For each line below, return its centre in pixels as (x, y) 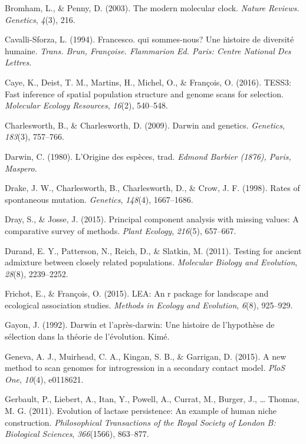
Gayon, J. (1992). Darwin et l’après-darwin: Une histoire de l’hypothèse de (140, 325)
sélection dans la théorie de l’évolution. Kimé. (87, 336)
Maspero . (21, 168)
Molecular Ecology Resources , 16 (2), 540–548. (86, 105)
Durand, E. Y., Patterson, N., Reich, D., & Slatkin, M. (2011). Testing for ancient (153, 250)
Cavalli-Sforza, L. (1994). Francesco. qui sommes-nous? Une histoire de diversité (149, 39)
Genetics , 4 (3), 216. (40, 19)
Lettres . (18, 62)
